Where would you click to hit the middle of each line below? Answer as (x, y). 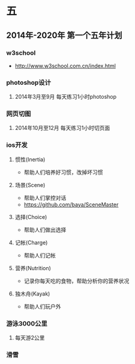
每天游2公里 (30, 338)
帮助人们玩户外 (42, 306)
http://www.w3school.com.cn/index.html (65, 66)
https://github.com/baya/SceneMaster (71, 205)
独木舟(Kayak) (32, 294)
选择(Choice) (31, 217)
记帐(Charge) (31, 242)
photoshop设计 (28, 82)
